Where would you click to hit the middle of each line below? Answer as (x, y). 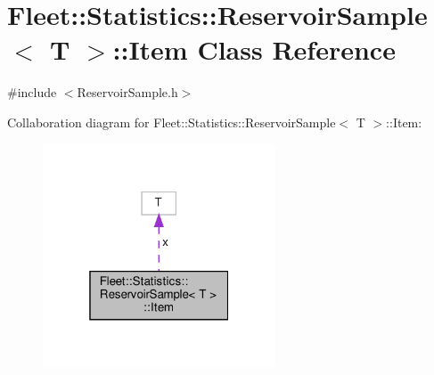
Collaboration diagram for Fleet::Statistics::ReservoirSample (172, 122)
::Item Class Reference (254, 49)
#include (32, 92)
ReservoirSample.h (127, 92)
